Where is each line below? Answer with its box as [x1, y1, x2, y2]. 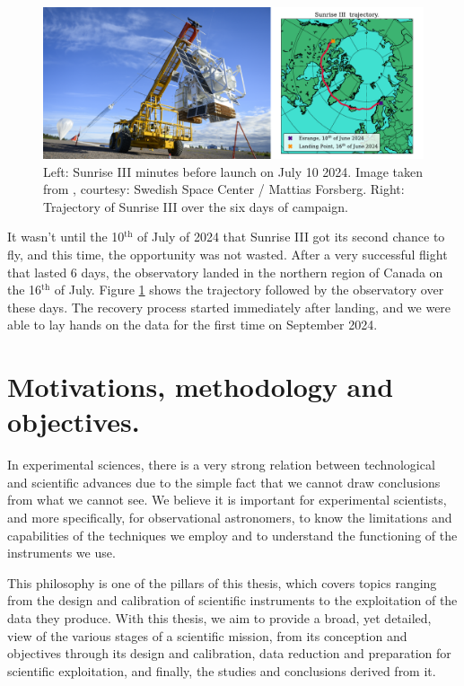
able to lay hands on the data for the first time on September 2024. [7, 315, 378, 334]
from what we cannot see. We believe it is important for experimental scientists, [7, 490, 447, 509]
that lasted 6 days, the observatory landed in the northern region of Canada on [7, 262, 443, 281]
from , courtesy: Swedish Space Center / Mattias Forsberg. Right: [43, 180, 405, 198]
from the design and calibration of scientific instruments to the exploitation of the [7, 591, 458, 610]
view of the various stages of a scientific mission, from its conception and [7, 626, 407, 645]
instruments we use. [7, 543, 116, 562]
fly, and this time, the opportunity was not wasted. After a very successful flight [7, 244, 448, 263]
